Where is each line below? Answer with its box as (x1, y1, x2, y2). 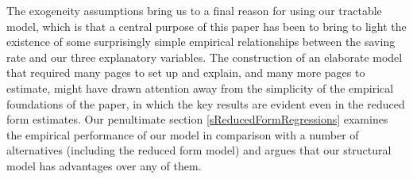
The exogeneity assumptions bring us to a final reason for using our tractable (6, 2, 382, 18)
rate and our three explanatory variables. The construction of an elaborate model (6, 48, 403, 65)
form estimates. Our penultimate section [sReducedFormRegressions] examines (6, 111, 388, 128)
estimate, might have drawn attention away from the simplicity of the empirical (6, 79, 394, 96)
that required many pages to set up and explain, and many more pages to (6, 64, 365, 81)
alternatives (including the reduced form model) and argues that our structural (6, 142, 392, 158)
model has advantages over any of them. (6, 157, 202, 173)
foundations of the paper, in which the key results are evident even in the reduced (6, 95, 405, 112)
